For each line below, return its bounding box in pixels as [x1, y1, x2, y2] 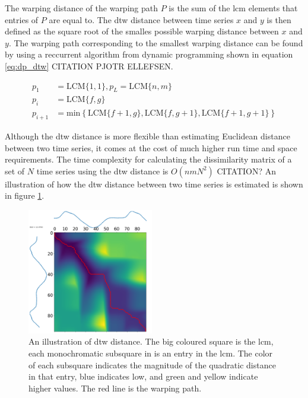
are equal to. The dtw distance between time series [49, 13, 234, 26]
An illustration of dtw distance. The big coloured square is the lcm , [28, 335, 274, 348]
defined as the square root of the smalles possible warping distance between [5, 25, 279, 37]
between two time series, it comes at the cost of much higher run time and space [5, 141, 297, 154]
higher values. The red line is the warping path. [28, 381, 202, 394]
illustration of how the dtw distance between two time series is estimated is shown [5, 177, 303, 190]
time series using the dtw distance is [36, 164, 169, 177]
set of [5, 164, 25, 177]
